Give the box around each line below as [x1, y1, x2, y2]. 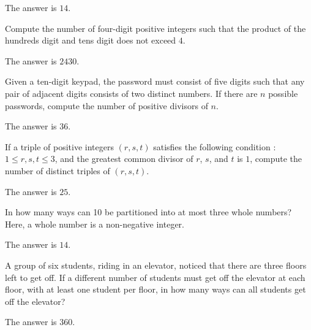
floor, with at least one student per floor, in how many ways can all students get [5, 283, 306, 296]
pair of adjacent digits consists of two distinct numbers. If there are [5, 86, 258, 99]
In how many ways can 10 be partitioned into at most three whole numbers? [5, 205, 292, 218]
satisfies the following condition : [153, 140, 276, 153]
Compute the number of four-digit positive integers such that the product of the [5, 21, 306, 34]
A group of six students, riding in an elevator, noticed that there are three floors [5, 258, 307, 271]
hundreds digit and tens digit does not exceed [5, 34, 176, 47]
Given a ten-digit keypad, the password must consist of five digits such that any [5, 75, 305, 88]
